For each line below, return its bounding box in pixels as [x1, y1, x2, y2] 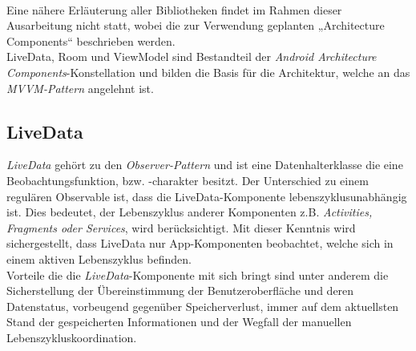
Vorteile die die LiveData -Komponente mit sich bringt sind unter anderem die [6, 266, 389, 283]
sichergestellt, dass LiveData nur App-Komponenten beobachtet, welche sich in [6, 235, 394, 252]
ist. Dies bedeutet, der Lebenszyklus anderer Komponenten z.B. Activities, [6, 204, 373, 220]
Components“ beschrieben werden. [6, 32, 176, 49]
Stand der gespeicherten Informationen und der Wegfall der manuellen [6, 313, 352, 330]
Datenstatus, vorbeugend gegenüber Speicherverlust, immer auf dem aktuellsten [6, 297, 399, 314]
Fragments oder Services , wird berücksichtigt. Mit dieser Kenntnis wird [6, 219, 356, 236]
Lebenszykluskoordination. [6, 329, 137, 345]
